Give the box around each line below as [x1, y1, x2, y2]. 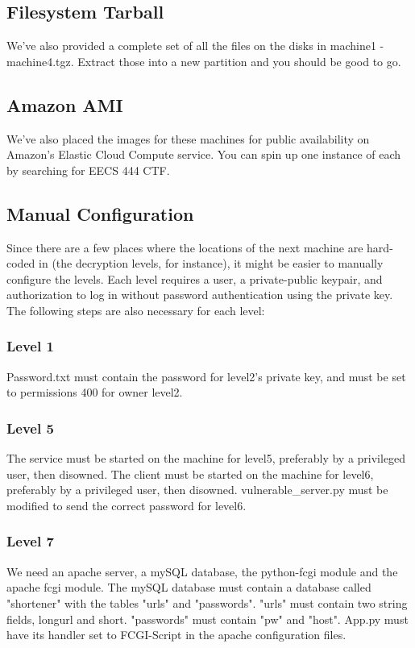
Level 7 [6, 531, 54, 551]
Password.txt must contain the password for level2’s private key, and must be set [6, 368, 406, 384]
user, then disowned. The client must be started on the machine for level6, [6, 465, 374, 482]
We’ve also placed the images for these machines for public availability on [6, 130, 370, 147]
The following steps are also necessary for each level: [6, 301, 265, 318]
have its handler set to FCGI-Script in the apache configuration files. [6, 626, 347, 643]
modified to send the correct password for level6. [6, 496, 247, 513]
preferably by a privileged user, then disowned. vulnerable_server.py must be [6, 481, 388, 498]
